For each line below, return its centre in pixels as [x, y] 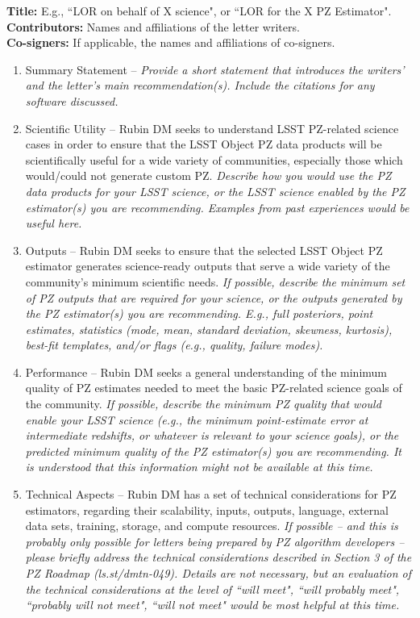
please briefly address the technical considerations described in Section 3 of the [218, 557]
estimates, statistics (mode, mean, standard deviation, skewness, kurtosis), [209, 329]
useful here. [54, 223]
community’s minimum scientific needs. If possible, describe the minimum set [215, 281]
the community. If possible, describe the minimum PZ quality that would [203, 404]
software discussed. [72, 100]
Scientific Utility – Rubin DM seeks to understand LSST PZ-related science [212, 128]
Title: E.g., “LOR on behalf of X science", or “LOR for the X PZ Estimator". [199, 10]
